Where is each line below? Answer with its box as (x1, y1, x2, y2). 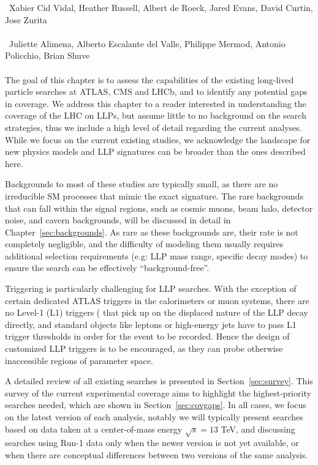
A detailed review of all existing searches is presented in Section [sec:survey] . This (5, 374, 313, 387)
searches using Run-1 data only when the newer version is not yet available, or (5, 436, 299, 449)
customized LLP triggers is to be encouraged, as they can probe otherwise (5, 342, 283, 355)
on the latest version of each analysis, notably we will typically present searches (5, 411, 303, 423)
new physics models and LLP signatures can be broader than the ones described (5, 145, 306, 158)
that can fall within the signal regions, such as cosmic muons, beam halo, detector (5, 201, 313, 214)
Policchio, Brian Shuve (5, 49, 90, 62)
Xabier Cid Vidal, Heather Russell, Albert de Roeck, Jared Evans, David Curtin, (9, 1, 313, 13)
